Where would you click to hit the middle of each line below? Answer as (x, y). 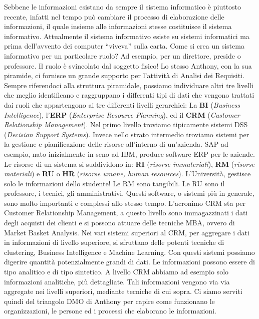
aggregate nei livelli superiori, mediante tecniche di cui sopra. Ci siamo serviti (123, 291)
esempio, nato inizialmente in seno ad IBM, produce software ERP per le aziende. (129, 153)
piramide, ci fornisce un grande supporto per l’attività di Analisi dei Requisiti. (124, 75)
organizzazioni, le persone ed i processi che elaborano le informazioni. (110, 311)
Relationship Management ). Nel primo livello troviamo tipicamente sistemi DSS (126, 124)
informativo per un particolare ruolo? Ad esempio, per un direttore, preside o (122, 55)
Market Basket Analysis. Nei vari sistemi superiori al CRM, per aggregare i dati (127, 232)
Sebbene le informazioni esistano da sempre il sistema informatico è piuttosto (123, 7)
